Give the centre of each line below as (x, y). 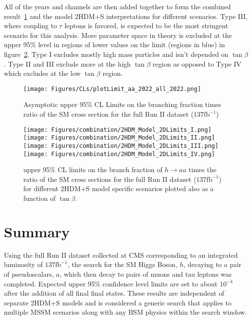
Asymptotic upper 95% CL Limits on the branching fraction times (122, 104)
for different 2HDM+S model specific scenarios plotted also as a (119, 188)
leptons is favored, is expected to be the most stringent (146, 26)
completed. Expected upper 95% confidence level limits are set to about (111, 283)
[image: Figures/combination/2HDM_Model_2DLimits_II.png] (119, 138)
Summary (37, 231)
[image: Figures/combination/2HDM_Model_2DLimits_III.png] (121, 146)
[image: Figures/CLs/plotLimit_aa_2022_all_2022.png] (112, 89)
